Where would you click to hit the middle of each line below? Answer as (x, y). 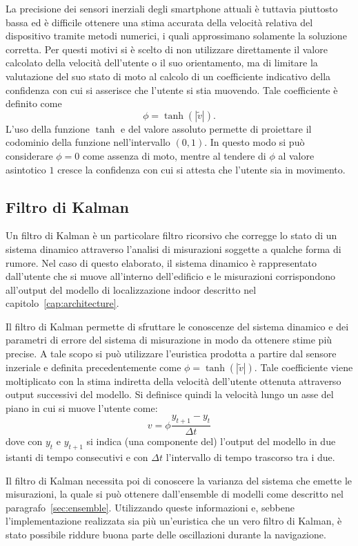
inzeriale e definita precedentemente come (93, 367)
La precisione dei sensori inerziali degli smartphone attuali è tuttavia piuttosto (172, 8)
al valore (296, 155)
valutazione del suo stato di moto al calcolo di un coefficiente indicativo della (168, 76)
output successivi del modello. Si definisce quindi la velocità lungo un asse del (170, 394)
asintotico (26, 169)
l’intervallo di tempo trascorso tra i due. (250, 457)
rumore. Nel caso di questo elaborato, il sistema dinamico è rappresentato (161, 262)
